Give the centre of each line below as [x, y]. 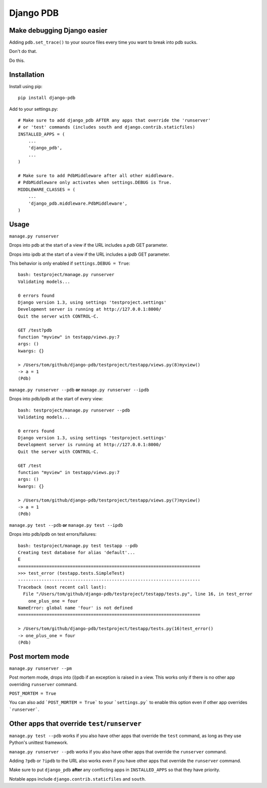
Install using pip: [26, 86]
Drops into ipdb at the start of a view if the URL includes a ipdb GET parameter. [90, 254]
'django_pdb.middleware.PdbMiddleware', [78, 203]
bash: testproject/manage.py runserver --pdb [74, 410]
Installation [27, 74]
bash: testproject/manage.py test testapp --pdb [78, 546]
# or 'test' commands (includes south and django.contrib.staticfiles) [107, 127]
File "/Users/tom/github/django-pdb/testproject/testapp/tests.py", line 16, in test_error [138, 594]
